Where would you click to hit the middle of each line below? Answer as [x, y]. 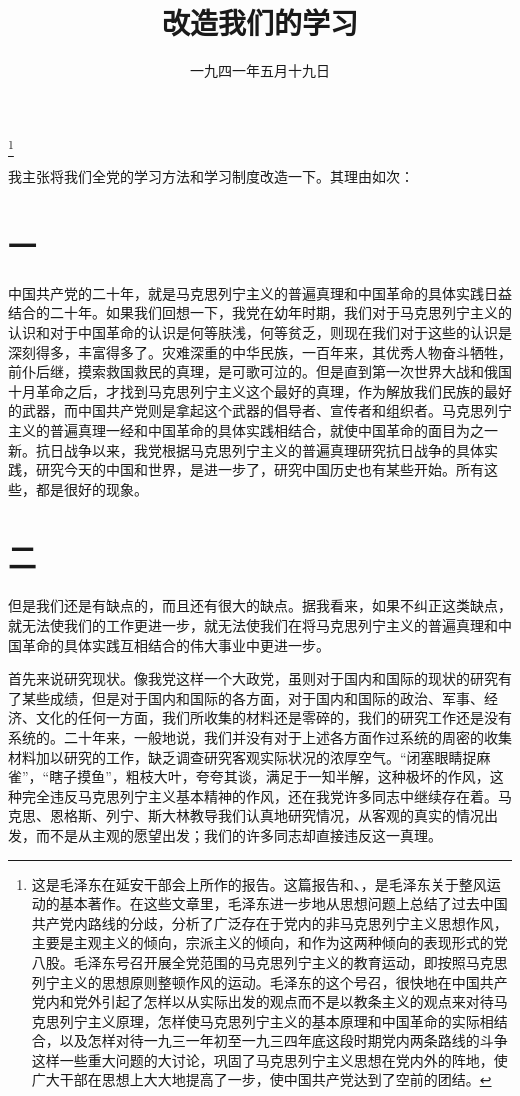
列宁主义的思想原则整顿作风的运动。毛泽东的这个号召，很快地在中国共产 [269, 981]
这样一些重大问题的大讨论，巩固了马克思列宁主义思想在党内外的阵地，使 [269, 1059]
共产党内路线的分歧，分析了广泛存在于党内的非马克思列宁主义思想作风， [269, 922]
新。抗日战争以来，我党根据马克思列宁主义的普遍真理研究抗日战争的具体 [246, 449]
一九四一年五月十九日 [260, 70]
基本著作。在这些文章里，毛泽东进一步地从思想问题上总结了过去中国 [283, 903]
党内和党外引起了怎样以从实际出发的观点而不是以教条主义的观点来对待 [262, 1001]
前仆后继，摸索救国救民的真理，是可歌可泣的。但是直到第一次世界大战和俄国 [260, 371]
